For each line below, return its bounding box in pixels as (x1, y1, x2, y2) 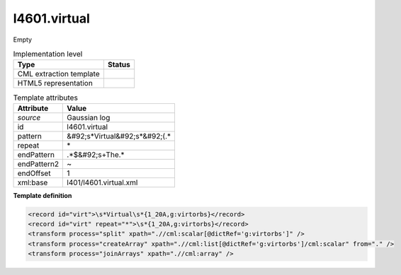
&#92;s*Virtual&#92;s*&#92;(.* (67, 131, 171, 141)
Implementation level (13, 49, 83, 59)
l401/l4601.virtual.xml (67, 177, 138, 187)
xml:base (17, 177, 48, 187)
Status (107, 60, 130, 70)
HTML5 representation (17, 78, 94, 88)
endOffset (17, 168, 51, 178)
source (17, 112, 41, 122)
